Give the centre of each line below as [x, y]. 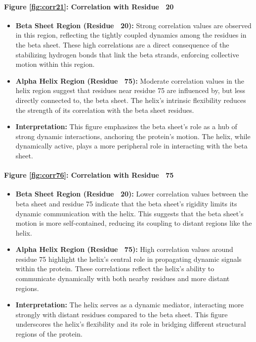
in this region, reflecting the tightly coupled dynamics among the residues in [131, 35]
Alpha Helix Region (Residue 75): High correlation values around [124, 249]
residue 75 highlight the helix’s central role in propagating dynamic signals [128, 259]
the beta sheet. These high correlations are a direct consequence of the [122, 44]
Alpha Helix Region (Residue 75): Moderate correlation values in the [130, 80]
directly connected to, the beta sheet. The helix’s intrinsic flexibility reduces [131, 100]
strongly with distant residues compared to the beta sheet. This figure [122, 314]
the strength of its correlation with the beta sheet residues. [105, 110]
